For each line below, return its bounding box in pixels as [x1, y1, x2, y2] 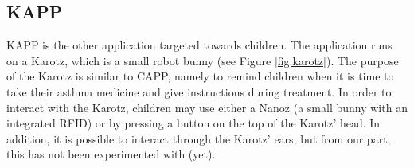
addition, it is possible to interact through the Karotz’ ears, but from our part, [6, 130, 391, 147]
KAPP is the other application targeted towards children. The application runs [6, 37, 393, 53]
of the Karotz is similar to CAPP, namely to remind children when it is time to [6, 68, 394, 84]
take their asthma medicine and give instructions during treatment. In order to [6, 83, 392, 100]
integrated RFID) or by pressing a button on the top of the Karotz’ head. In [6, 115, 381, 131]
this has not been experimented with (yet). [6, 146, 216, 162]
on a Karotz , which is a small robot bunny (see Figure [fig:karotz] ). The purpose [6, 52, 399, 68]
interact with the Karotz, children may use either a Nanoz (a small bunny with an [6, 99, 408, 115]
